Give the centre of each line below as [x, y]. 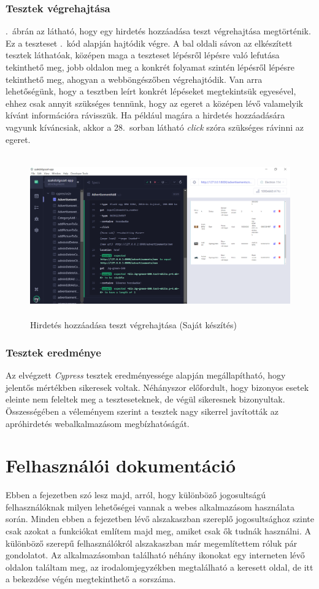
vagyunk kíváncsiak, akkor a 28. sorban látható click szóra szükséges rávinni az [155, 127]
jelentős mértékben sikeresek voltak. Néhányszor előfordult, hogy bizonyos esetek [157, 387]
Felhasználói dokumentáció [121, 465]
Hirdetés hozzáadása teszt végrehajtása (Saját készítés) [133, 325]
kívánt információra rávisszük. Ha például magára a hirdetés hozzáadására [145, 115]
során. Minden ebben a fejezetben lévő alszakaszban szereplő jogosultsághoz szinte [160, 519]
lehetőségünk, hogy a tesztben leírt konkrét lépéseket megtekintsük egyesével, [151, 91]
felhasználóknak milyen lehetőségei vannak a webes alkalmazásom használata [150, 506]
